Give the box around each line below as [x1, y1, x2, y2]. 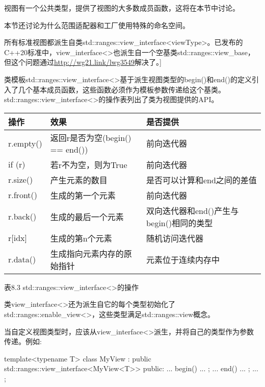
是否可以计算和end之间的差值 [146, 174, 257, 186]
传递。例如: [4, 336, 42, 347]
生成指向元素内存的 [50, 247, 124, 259]
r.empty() [8, 137, 42, 149]
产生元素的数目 [50, 174, 108, 186]
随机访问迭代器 [146, 232, 203, 244]
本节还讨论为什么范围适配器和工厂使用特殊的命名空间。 [4, 19, 190, 30]
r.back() [8, 210, 37, 223]
